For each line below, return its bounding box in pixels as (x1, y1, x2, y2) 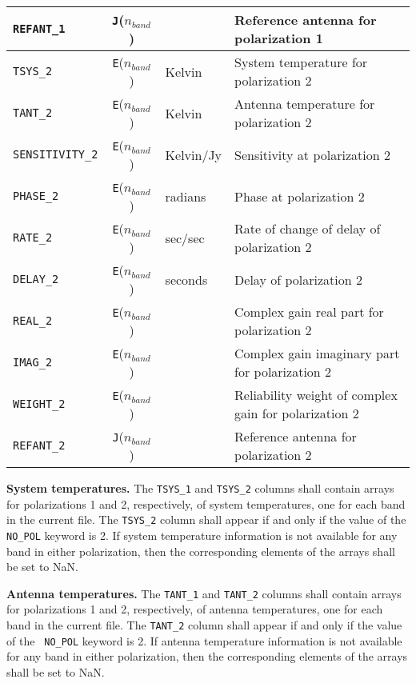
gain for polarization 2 (234, 404, 359, 422)
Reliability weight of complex (234, 385, 398, 404)
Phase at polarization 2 (234, 186, 365, 206)
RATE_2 (13, 231, 53, 244)
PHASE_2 (13, 190, 59, 202)
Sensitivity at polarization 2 (234, 145, 390, 164)
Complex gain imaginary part (234, 344, 400, 362)
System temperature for (234, 53, 368, 71)
